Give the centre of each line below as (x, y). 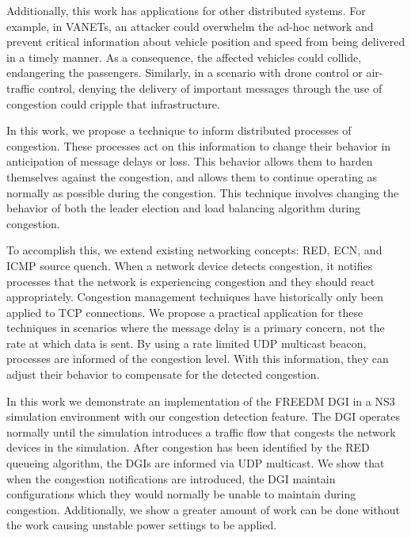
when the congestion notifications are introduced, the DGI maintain (171, 478)
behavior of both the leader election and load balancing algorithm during (184, 208)
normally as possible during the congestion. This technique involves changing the (203, 192)
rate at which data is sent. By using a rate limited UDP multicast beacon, (186, 343)
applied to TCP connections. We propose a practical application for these (185, 312)
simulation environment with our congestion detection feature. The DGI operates (203, 416)
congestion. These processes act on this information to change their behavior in (199, 145)
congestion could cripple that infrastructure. (113, 103)
